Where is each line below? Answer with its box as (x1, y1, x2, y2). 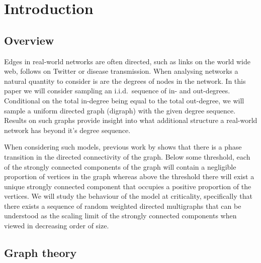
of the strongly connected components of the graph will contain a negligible (4, 161, 236, 172)
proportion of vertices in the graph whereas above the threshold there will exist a (4, 171, 254, 182)
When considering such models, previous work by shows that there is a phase (4, 142, 242, 152)
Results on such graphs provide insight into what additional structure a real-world (4, 115, 257, 125)
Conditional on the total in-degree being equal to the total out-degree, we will (4, 95, 244, 105)
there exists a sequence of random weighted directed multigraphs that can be (4, 200, 241, 211)
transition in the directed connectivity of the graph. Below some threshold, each (4, 151, 250, 162)
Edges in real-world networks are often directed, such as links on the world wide (4, 56, 251, 66)
